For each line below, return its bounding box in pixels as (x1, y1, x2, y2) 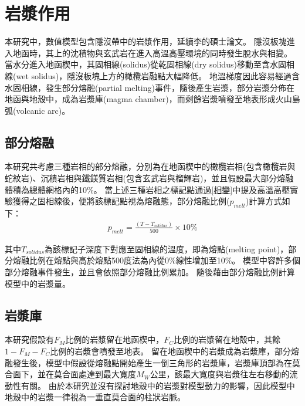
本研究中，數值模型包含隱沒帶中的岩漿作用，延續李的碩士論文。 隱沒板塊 (5, 35, 287, 48)
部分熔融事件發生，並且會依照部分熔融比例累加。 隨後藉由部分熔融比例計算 (5, 265, 295, 278)
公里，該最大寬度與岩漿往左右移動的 (150, 368, 290, 380)
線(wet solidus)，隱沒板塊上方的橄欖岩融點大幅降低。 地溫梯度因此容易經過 (5, 69, 292, 82)
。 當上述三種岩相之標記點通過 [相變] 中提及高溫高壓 (93, 183, 290, 195)
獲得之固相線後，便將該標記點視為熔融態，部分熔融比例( (12, 195, 230, 207)
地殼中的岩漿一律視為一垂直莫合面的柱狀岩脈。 (5, 391, 185, 403)
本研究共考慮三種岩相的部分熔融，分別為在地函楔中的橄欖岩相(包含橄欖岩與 (5, 160, 296, 172)
